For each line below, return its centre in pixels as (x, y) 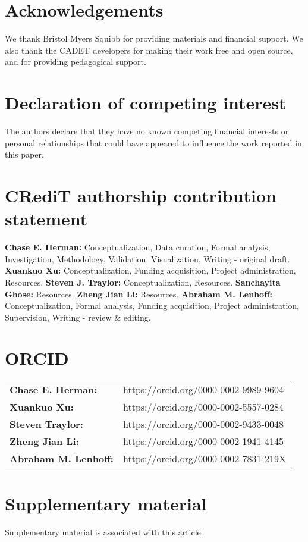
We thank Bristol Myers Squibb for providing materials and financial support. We (154, 38)
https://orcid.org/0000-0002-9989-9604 (203, 390)
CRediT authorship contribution (141, 195)
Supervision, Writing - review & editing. (78, 317)
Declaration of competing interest (146, 103)
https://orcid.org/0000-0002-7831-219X (204, 459)
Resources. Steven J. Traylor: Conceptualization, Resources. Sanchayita (143, 282)
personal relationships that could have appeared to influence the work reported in (153, 142)
